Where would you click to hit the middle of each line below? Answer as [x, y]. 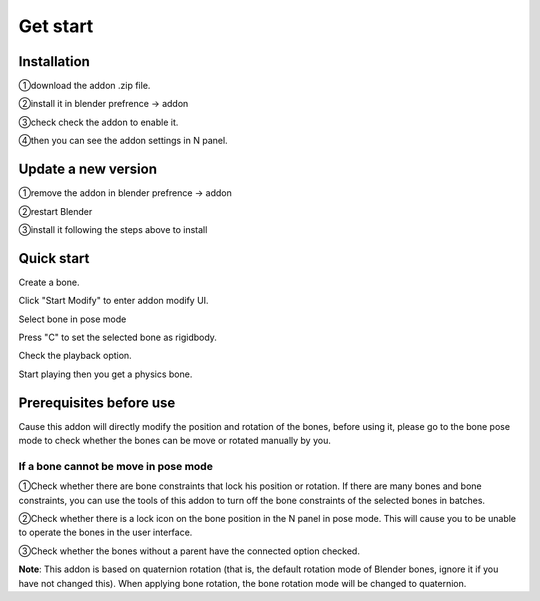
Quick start [54, 258]
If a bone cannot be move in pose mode [116, 466]
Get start [56, 26]
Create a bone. [49, 282]
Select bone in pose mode [72, 319]
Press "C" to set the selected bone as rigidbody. [117, 337]
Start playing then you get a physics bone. [105, 374]
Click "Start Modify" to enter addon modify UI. [113, 301]
